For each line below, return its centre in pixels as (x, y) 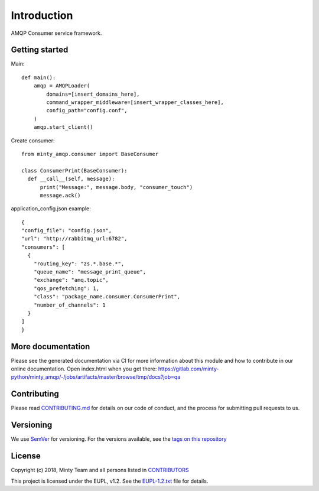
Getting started (40, 50)
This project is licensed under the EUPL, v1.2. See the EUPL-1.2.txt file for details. (110, 481)
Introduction (42, 15)
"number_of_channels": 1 (69, 305)
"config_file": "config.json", (67, 231)
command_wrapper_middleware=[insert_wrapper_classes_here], (135, 103)
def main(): (39, 77)
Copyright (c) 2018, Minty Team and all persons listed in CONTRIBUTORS (100, 470)
